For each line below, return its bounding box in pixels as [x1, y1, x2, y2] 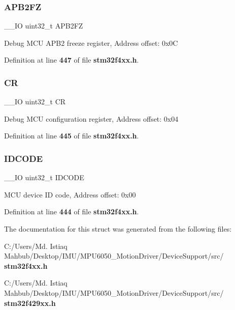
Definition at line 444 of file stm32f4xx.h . [4, 206, 139, 217]
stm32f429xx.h [4, 297, 56, 308]
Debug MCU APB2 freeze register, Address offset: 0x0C [4, 37, 178, 48]
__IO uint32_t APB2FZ [4, 20, 83, 31]
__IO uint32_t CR [4, 96, 66, 107]
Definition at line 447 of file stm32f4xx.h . [4, 54, 139, 65]
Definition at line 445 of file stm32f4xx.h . [4, 130, 139, 141]
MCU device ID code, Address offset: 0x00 [4, 189, 136, 200]
